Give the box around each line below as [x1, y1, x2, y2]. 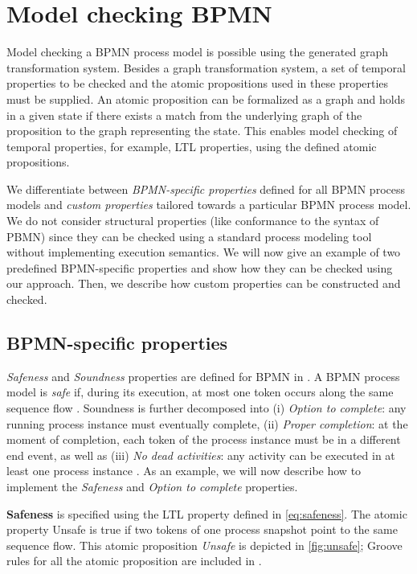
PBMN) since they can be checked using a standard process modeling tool [6, 228, 372, 244]
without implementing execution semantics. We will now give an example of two [6, 244, 401, 260]
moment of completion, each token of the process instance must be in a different [6, 431, 401, 448]
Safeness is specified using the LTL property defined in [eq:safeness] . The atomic [6, 505, 407, 522]
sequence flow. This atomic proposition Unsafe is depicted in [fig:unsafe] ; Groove [6, 536, 403, 553]
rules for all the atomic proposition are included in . [6, 552, 262, 569]
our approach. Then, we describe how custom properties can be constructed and [6, 275, 401, 292]
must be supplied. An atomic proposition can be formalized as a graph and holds [6, 90, 405, 107]
